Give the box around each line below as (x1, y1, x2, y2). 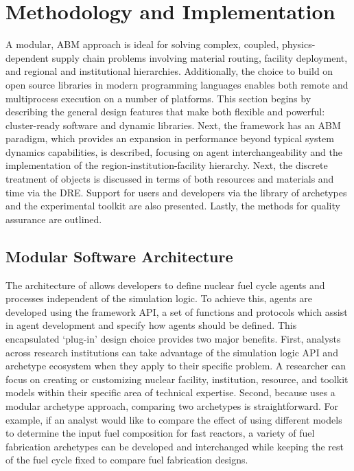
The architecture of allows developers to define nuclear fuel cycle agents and (5, 277, 325, 292)
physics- (281, 37, 316, 51)
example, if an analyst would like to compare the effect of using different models (5, 412, 342, 426)
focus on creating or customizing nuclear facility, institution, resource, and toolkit (5, 371, 349, 386)
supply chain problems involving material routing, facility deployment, (51, 50, 348, 65)
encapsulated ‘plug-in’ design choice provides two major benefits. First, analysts (5, 332, 341, 346)
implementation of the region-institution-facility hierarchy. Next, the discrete (5, 158, 328, 172)
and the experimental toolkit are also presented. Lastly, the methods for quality (5, 198, 340, 213)
